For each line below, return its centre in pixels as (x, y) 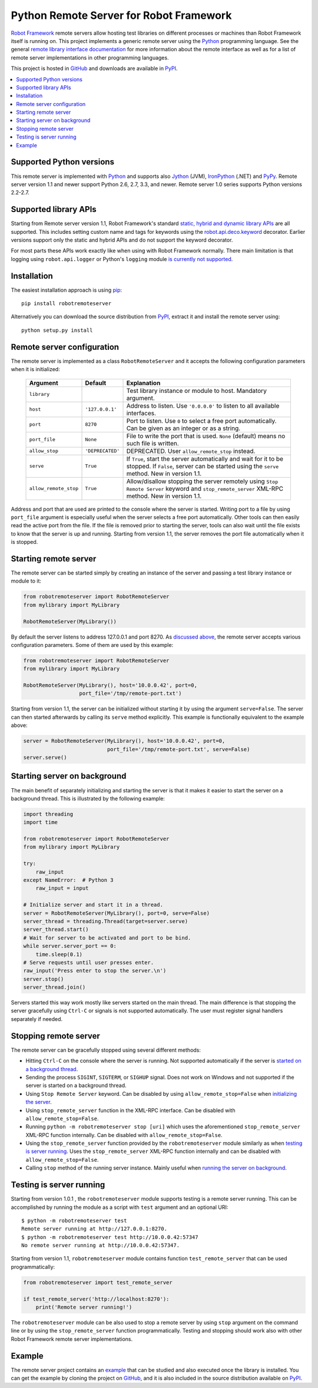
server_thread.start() (56, 930)
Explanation (143, 383)
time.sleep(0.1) (59, 954)
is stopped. (24, 542)
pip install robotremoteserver (67, 304)
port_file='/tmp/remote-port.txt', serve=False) (178, 749)
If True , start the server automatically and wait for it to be (205, 458)
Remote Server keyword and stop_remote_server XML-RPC (205, 488)
